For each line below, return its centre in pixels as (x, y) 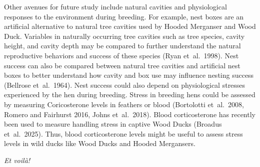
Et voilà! (17, 160)
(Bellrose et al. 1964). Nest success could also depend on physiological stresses (125, 84)
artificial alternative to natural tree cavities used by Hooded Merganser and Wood (130, 26)
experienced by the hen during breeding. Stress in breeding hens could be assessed (130, 94)
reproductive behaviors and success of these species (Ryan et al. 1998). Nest (121, 55)
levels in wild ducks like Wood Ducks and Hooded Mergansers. (100, 143)
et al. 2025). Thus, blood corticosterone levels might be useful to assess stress (123, 133)
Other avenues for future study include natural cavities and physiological (115, 6)
